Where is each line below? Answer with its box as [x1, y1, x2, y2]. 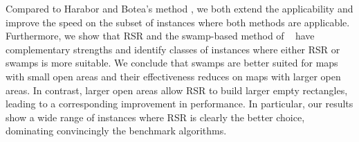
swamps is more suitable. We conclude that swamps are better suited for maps [6, 55, 338, 70]
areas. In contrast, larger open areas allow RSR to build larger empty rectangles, [6, 82, 348, 97]
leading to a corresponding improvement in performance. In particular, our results [6, 96, 353, 111]
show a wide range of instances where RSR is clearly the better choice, [6, 109, 305, 124]
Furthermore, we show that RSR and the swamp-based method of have [6, 28, 315, 43]
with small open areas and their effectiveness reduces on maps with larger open [6, 69, 341, 83]
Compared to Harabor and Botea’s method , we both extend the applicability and [6, 1, 353, 15]
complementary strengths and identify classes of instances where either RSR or [6, 42, 340, 56]
